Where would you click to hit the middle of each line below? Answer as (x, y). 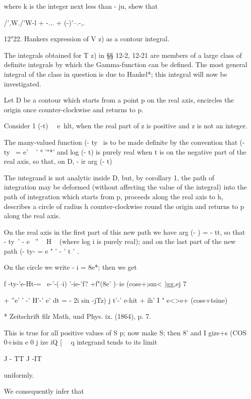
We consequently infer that (44, 391)
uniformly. (19, 374)
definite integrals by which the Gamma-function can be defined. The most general (126, 64)
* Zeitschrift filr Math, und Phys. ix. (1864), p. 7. (78, 316)
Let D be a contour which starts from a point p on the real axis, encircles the (119, 100)
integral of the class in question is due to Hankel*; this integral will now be (116, 74)
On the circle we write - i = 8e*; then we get (70, 267)
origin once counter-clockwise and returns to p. (74, 109)
